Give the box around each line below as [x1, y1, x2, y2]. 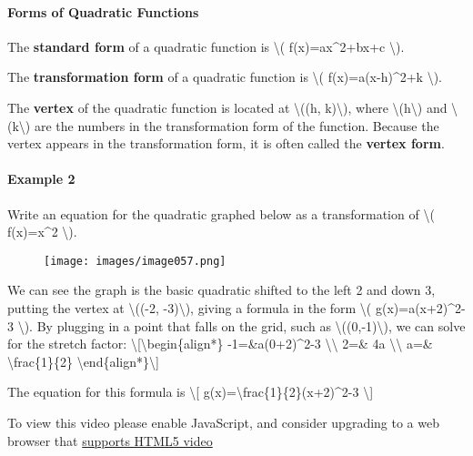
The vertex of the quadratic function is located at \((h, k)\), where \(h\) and [7, 97, 448, 117]
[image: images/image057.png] [44, 254, 226, 268]
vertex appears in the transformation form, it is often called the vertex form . [7, 134, 445, 153]
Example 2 [7, 169, 75, 188]
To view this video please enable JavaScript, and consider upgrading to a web [7, 412, 439, 431]
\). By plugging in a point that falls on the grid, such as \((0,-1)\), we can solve [17, 316, 466, 335]
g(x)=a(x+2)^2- [375, 299, 466, 317]
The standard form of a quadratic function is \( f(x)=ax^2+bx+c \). [7, 36, 405, 56]
